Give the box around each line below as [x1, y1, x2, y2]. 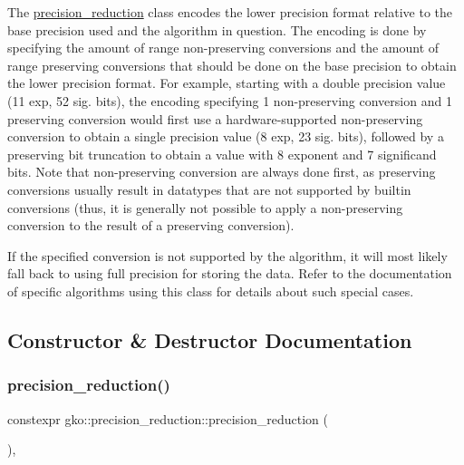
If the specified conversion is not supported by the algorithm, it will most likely [7, 246, 448, 265]
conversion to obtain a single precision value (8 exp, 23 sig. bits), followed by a [7, 127, 444, 146]
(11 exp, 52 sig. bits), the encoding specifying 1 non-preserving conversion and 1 [7, 91, 452, 110]
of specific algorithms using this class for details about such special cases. [7, 281, 414, 300]
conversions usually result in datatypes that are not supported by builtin [7, 179, 411, 199]
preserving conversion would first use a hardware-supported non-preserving [7, 109, 423, 128]
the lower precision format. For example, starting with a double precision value [7, 73, 446, 92]
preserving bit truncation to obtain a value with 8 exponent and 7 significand [7, 144, 437, 163]
